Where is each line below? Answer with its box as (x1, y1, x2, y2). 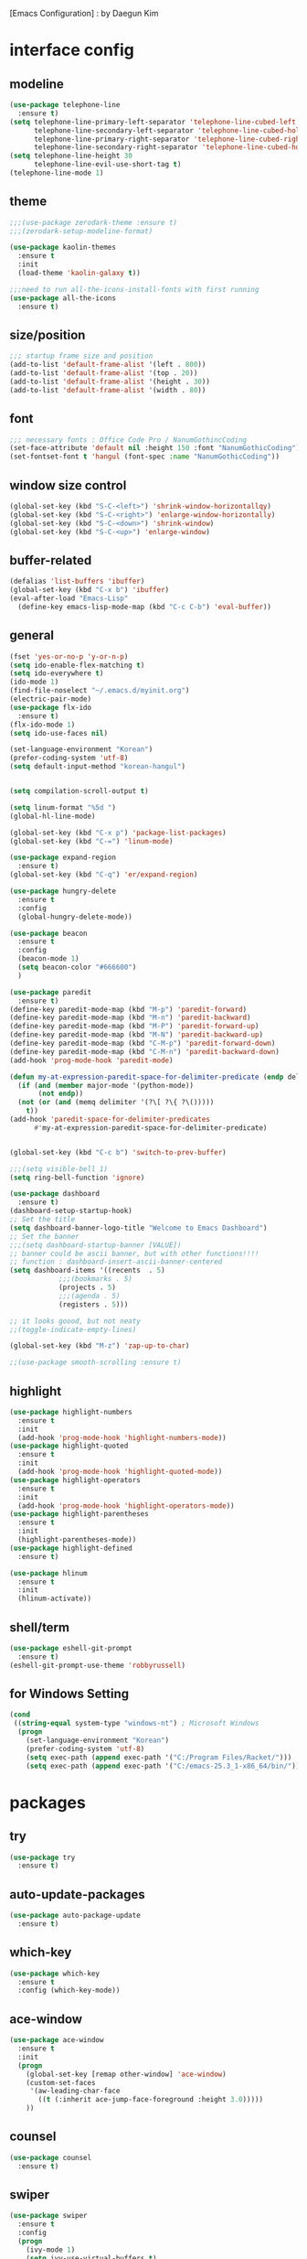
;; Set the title (9, 1215, 76, 1224)
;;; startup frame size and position (9, 351, 153, 360)
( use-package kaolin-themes (9, 242, 117, 253)
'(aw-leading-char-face (29, 2086, 121, 2096)
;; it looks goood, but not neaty (9, 1317, 142, 1326)
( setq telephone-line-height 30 (9, 151, 132, 161)
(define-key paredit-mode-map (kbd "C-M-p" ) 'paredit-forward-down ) (9, 1038, 276, 1048)
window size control (9, 478, 127, 493)
